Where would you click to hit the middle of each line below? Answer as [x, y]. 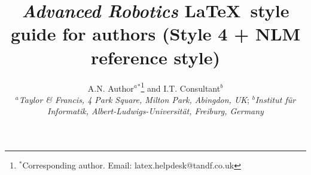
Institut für [275, 99]
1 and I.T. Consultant [181, 87]
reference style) [155, 57]
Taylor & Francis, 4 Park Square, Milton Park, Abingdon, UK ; [134, 99]
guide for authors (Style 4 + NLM [155, 34]
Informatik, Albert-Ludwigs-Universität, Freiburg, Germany [155, 111]
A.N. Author [111, 88]
